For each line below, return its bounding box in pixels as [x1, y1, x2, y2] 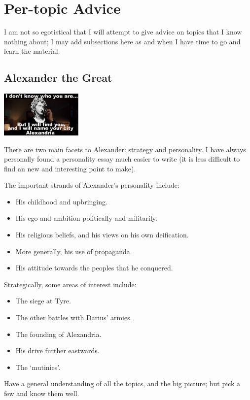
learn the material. [4, 46, 60, 56]
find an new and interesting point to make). [4, 163, 136, 173]
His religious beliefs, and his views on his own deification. [15, 230, 189, 240]
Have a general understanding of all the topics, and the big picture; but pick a [4, 378, 241, 389]
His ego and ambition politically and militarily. [15, 213, 157, 223]
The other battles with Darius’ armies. [15, 312, 132, 323]
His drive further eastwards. [15, 345, 100, 356]
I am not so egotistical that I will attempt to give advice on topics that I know [4, 27, 242, 37]
